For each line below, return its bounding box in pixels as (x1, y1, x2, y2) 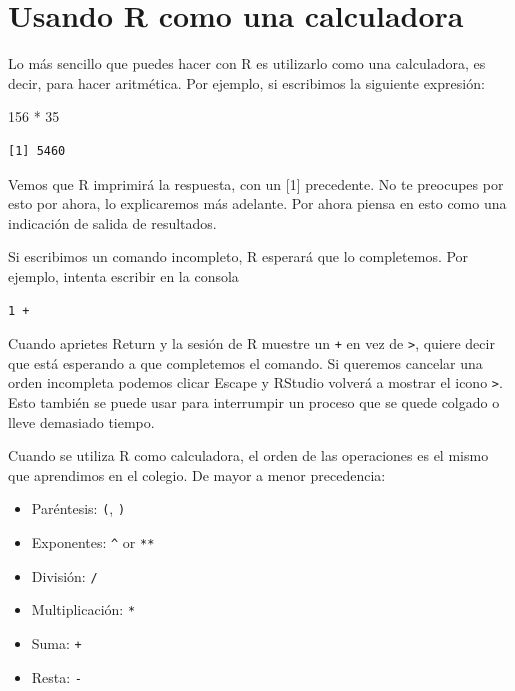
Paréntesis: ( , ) (31, 498, 126, 519)
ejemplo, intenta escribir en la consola (8, 265, 239, 286)
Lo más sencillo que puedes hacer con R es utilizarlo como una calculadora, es (8, 53, 486, 74)
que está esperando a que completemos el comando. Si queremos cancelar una (8, 352, 483, 373)
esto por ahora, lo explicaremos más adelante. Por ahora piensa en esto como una (8, 193, 507, 214)
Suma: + (31, 633, 82, 654)
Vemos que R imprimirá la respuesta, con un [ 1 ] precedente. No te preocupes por (8, 173, 504, 194)
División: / (31, 565, 98, 586)
